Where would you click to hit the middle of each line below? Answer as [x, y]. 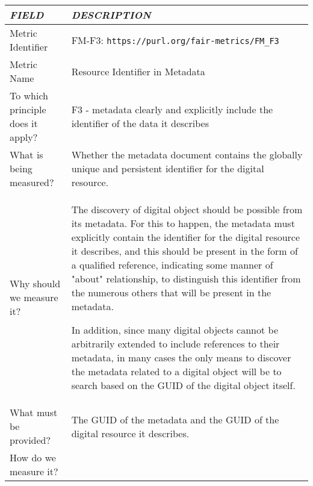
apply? [24, 137]
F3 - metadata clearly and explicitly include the [172, 109]
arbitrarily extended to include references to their [175, 344]
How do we [33, 457]
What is [26, 154]
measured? [32, 182]
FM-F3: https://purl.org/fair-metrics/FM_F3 [175, 40]
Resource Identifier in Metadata [138, 71]
